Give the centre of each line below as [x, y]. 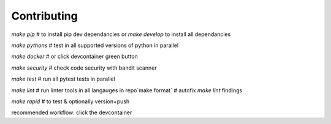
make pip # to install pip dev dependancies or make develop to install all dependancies [121, 34]
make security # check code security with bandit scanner [84, 68]
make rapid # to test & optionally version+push [70, 101]
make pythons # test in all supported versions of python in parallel [95, 45]
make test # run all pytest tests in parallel [63, 79]
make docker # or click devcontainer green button [74, 57]
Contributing [44, 16]
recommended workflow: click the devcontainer [72, 112]
